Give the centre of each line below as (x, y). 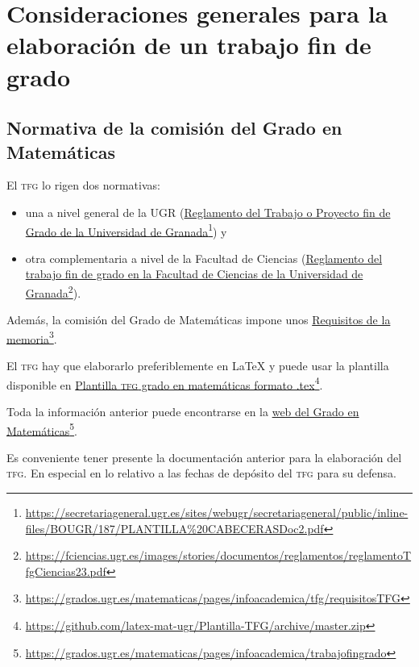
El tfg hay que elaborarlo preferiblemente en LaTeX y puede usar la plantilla (198, 366)
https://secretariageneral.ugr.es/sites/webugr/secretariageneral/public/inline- (217, 512)
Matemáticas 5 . (42, 429)
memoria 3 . (32, 337)
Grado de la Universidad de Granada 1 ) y (126, 230)
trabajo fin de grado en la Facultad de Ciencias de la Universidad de (194, 274)
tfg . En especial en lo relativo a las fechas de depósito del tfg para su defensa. (201, 473)
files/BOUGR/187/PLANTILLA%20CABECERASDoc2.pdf (174, 528)
